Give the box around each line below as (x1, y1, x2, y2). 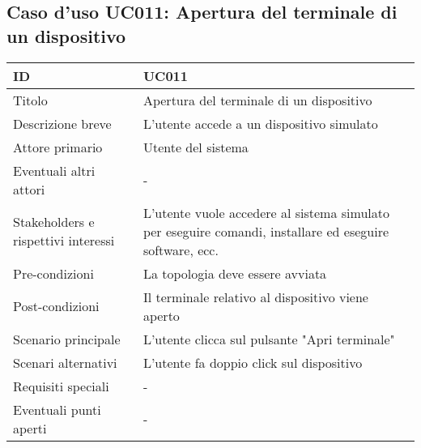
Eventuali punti (13, 399, 101, 419)
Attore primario (13, 137, 103, 156)
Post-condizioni (13, 297, 100, 316)
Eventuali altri (13, 160, 96, 180)
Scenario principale (13, 329, 121, 348)
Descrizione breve (13, 113, 112, 133)
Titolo (13, 90, 48, 109)
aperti (13, 418, 47, 437)
